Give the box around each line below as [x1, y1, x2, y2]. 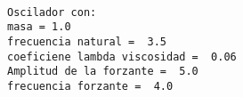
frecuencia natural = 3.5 [7, 35, 166, 48]
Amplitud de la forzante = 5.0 [7, 65, 198, 78]
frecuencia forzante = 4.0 [7, 79, 174, 93]
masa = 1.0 [7, 20, 71, 34]
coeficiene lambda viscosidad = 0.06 [7, 50, 237, 63]
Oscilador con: [7, 5, 97, 19]
